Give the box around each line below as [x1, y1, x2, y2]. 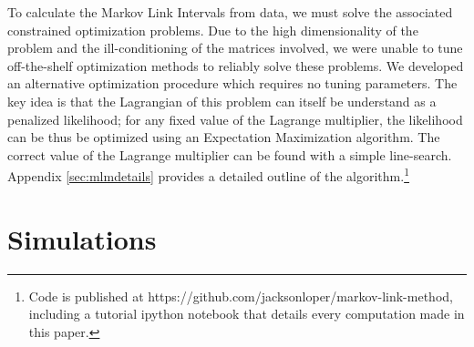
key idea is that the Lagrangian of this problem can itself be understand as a [7, 91, 437, 110]
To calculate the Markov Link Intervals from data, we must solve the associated [7, 3, 453, 21]
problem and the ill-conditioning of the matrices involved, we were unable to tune [7, 38, 463, 57]
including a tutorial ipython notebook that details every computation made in [28, 304, 465, 323]
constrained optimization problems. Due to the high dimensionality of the [7, 20, 418, 39]
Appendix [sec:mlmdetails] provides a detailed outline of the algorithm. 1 [7, 164, 409, 185]
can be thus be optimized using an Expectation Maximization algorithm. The [7, 128, 440, 147]
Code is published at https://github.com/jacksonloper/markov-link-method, [28, 286, 453, 305]
